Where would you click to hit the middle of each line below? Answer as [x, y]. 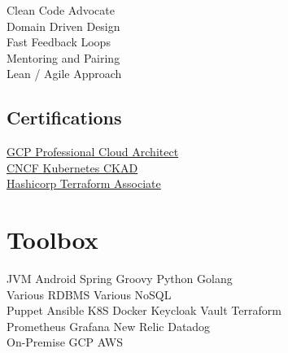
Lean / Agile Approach [64, 74]
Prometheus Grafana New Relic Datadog [109, 326]
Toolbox [52, 240]
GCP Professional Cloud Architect [93, 152]
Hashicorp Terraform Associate [84, 183]
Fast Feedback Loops [59, 42]
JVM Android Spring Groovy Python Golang [120, 279]
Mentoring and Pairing [63, 57]
